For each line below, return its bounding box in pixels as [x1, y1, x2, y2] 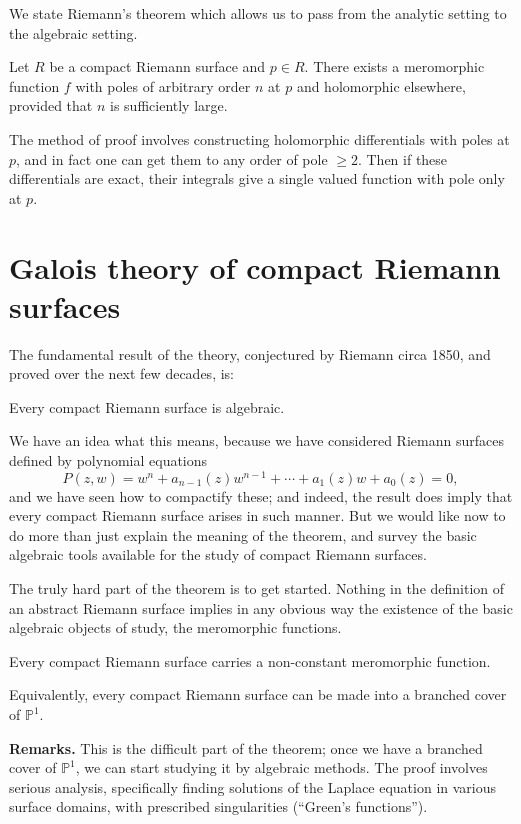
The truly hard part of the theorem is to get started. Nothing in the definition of [9, 578, 505, 599]
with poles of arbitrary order [75, 75, 251, 96]
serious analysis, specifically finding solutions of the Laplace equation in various [9, 776, 497, 797]
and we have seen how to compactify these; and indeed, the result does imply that [9, 485, 513, 506]
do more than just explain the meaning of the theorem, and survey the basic [9, 524, 477, 545]
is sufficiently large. [110, 95, 228, 116]
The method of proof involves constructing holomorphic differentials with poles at [9, 128, 510, 149]
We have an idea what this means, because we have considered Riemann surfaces [9, 430, 504, 451]
